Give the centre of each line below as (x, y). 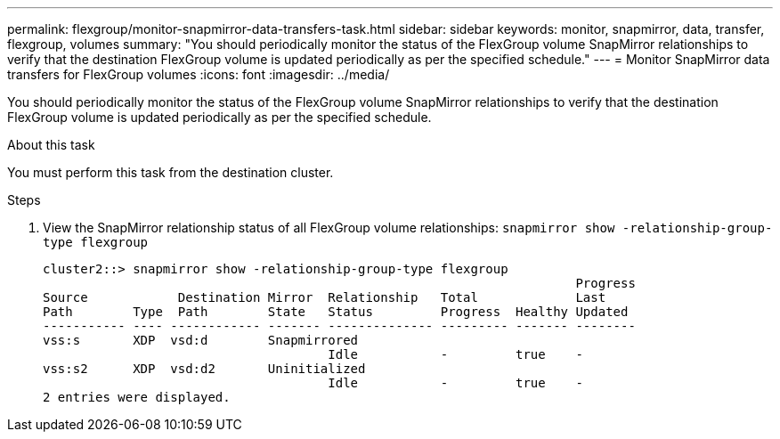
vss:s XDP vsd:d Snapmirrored (201, 340)
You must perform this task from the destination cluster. (171, 172)
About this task (51, 145)
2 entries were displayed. (137, 397)
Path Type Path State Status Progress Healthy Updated (336, 312)
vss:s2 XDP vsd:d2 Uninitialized (204, 369)
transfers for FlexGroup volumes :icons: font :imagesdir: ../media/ (199, 74)
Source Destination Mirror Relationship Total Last (325, 297)
